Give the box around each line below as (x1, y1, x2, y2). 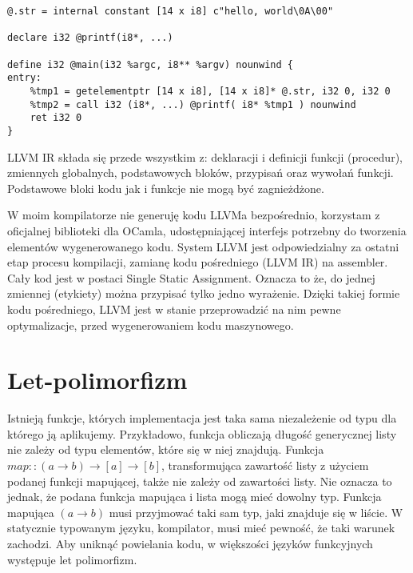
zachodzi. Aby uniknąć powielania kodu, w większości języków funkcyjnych (7, 535, 373, 551)
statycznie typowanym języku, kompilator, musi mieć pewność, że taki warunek (7, 519, 395, 536)
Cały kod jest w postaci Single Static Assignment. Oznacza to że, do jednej (7, 269, 375, 286)
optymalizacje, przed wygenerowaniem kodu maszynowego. (7, 316, 294, 333)
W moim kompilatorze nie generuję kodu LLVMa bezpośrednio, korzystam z (7, 206, 380, 223)
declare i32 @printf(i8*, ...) (7, 32, 173, 44)
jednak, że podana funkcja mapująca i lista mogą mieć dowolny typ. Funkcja (7, 488, 382, 505)
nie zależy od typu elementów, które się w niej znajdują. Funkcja (7, 441, 324, 458)
